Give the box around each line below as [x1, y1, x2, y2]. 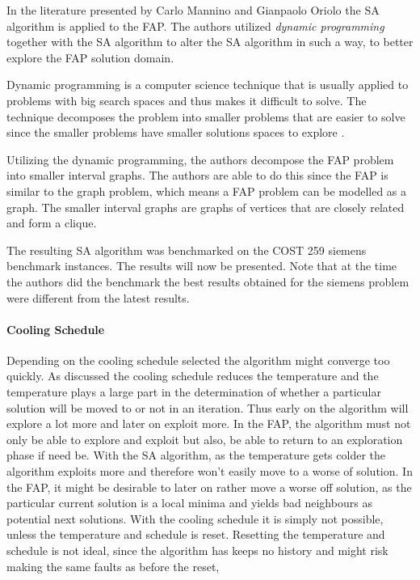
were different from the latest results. [6, 289, 190, 306]
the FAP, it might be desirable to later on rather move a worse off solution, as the [6, 478, 412, 495]
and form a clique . [6, 214, 97, 231]
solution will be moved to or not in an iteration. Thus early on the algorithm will [6, 399, 409, 416]
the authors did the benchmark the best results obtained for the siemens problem [6, 273, 409, 290]
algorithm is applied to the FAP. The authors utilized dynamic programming [6, 17, 384, 34]
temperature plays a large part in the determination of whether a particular [6, 383, 381, 400]
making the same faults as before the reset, [6, 557, 220, 574]
